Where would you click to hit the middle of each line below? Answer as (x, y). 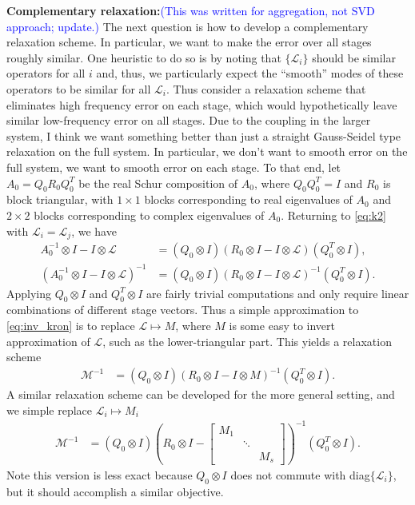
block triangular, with (60, 199)
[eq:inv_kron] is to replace (71, 325)
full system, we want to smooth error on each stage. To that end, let (174, 167)
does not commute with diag (300, 475)
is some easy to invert (282, 325)
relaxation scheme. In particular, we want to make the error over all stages (189, 42)
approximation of (48, 341)
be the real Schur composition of (158, 183)
